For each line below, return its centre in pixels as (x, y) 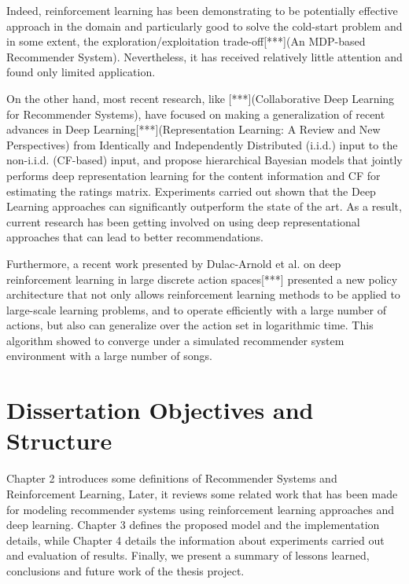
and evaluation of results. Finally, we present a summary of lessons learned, (188, 555)
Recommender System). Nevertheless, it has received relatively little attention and (204, 56)
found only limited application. (81, 72)
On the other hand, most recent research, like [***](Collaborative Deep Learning (201, 98)
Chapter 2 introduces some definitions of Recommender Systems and (172, 478)
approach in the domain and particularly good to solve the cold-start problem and (204, 26)
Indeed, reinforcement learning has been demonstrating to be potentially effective (202, 10)
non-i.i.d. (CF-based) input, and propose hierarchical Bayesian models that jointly (204, 160)
